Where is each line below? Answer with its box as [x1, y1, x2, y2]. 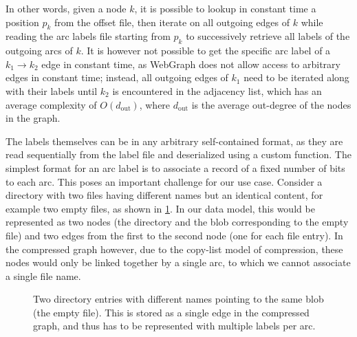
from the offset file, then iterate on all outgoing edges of [54, 14, 290, 29]
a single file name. [6, 268, 81, 283]
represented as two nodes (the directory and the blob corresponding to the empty [6, 215, 349, 229]
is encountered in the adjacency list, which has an [112, 83, 322, 98]
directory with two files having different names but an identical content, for [6, 188, 323, 202]
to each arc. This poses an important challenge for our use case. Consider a [6, 174, 323, 188]
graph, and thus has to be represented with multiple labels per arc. [33, 318, 316, 333]
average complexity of [6, 97, 97, 111]
